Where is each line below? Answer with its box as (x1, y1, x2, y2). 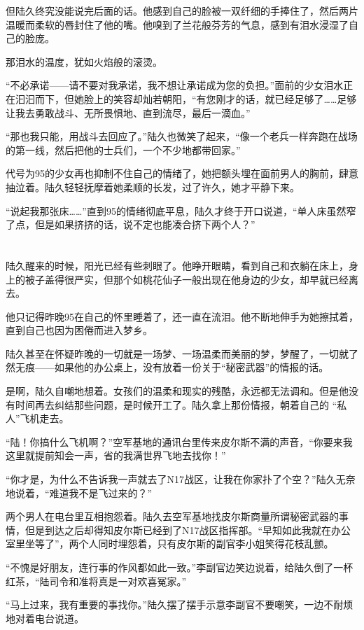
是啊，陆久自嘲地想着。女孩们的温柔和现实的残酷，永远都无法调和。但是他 (6, 384, 349, 398)
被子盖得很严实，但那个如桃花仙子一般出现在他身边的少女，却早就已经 (24, 272, 349, 286)
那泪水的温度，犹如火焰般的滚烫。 (6, 54, 162, 69)
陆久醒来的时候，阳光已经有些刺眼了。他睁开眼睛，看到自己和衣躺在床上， (6, 258, 349, 272)
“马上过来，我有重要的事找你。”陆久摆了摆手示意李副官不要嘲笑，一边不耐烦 (6, 597, 353, 612)
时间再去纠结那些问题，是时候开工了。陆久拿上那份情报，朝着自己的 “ (15, 397, 337, 412)
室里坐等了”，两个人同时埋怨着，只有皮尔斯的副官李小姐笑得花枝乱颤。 (6, 536, 334, 551)
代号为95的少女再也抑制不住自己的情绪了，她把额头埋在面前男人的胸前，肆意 (6, 166, 358, 181)
